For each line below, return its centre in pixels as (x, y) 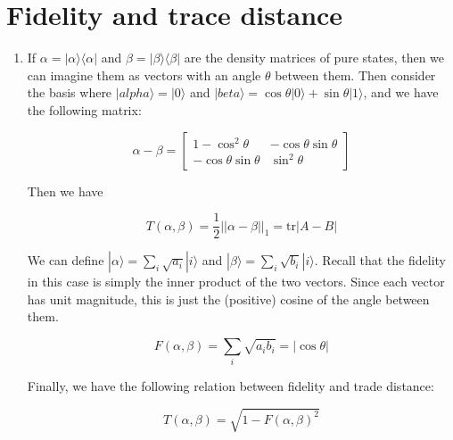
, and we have (401, 92)
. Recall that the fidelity (380, 260)
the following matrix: (84, 109)
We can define (66, 260)
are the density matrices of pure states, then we (314, 58)
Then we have (65, 191)
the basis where (70, 92)
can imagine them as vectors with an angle (144, 75)
